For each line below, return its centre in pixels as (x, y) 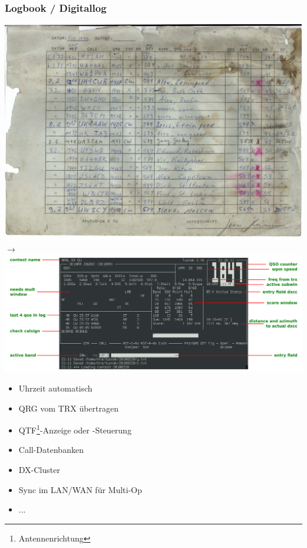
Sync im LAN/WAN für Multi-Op (80, 489)
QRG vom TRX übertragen (68, 408)
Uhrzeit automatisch (55, 388)
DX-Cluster (39, 470)
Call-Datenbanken (51, 450)
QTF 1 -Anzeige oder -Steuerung (75, 429)
